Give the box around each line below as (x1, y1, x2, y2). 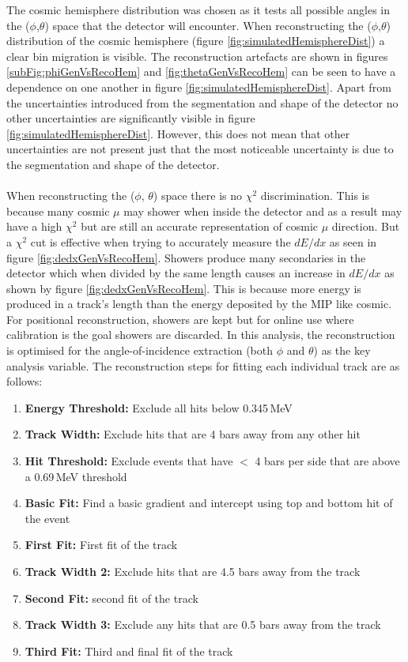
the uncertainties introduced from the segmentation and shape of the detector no (6, 94, 399, 111)
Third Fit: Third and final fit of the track (25, 642, 233, 659)
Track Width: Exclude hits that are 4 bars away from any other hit (25, 426, 361, 442)
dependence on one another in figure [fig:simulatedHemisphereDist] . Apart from (6, 78, 391, 95)
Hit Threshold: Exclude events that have (25, 453, 233, 469)
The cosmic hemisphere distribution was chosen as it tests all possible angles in (6, 2, 391, 17)
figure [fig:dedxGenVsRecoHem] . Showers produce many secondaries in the (6, 249, 366, 265)
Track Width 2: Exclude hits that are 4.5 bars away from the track (25, 563, 361, 579)
